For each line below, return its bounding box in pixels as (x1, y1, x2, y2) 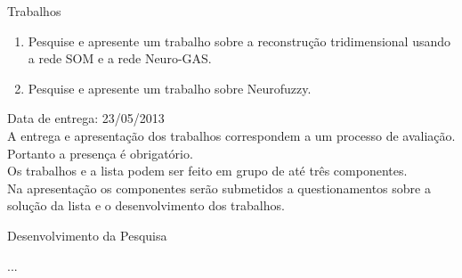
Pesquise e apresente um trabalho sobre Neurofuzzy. (28, 78, 312, 97)
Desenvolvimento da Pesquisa (7, 225, 167, 244)
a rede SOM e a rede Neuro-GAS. (28, 49, 212, 68)
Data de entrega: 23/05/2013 (7, 109, 165, 127)
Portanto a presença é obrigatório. (7, 143, 193, 162)
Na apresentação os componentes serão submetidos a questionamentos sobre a (7, 178, 431, 197)
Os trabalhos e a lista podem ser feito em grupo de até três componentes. (7, 161, 408, 180)
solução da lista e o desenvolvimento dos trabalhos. (7, 196, 285, 215)
